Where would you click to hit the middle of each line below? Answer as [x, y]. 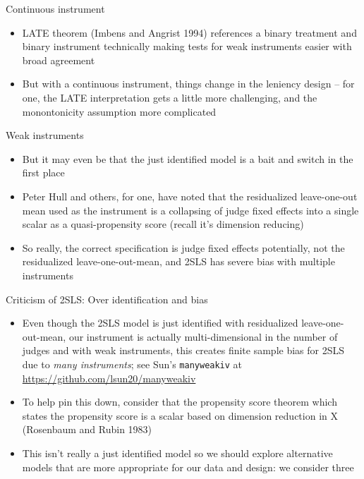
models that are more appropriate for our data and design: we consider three [188, 467]
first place [43, 172]
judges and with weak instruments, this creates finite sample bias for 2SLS [183, 350]
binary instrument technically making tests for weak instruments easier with [187, 46]
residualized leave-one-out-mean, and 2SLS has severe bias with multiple [178, 261]
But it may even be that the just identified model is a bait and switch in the [188, 158]
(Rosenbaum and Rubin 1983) [87, 429]
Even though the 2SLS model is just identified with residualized [160, 323]
